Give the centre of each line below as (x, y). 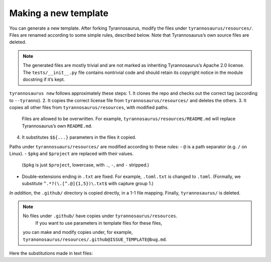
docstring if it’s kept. (44, 79)
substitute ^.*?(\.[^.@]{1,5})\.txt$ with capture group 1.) (88, 184)
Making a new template (59, 13)
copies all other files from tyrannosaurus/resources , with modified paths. (89, 108)
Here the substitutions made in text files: (51, 253)
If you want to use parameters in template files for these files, (99, 223)
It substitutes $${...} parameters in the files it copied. (79, 137)
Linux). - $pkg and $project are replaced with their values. (72, 154)
